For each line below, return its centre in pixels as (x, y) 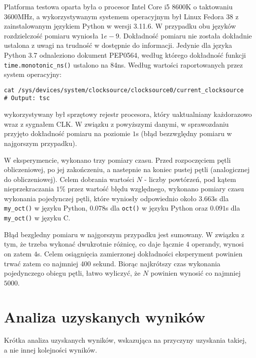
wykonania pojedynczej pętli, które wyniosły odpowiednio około (100, 198)
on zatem (18, 253)
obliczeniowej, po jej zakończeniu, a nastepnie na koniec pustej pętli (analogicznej (127, 169)
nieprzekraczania (29, 189)
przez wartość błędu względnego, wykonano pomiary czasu (156, 189)
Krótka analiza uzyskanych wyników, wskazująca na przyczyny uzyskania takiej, (125, 340)
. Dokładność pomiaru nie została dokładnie (185, 35)
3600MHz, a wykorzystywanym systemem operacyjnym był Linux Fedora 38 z (121, 16)
